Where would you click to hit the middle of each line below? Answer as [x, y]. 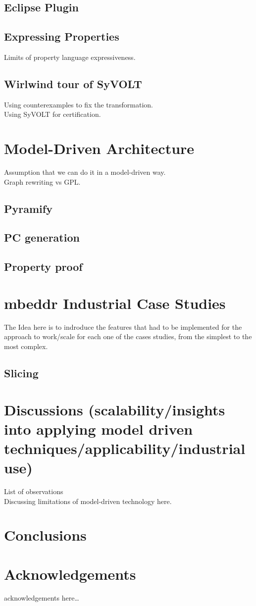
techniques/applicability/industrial [125, 448]
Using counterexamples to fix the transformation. [78, 104]
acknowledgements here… [42, 597]
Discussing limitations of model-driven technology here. [88, 501]
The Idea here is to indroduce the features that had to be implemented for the [123, 327]
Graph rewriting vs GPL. [42, 181]
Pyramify [28, 208]
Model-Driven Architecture [99, 148]
